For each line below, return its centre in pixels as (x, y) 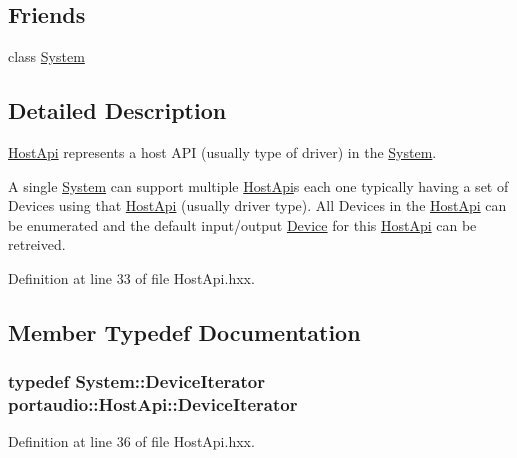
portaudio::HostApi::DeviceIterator (153, 404)
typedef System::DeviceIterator (136, 381)
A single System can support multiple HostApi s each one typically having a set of (258, 185)
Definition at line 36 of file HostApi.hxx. (131, 441)
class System (46, 56)
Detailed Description (117, 110)
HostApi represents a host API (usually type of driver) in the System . (222, 152)
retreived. (37, 244)
